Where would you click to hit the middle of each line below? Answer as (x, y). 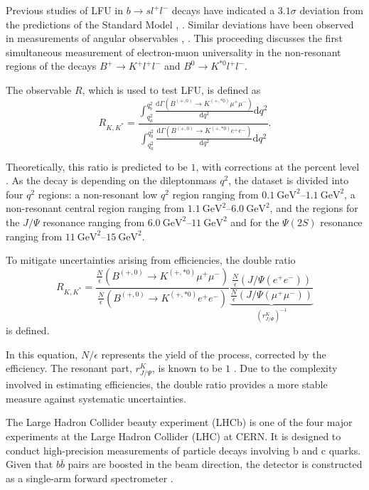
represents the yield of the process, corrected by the (214, 354)
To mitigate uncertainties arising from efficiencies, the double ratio (151, 260)
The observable (39, 89)
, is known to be (187, 368)
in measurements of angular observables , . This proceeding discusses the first (174, 38)
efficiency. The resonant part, (69, 368)
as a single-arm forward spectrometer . (90, 478)
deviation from (331, 10)
